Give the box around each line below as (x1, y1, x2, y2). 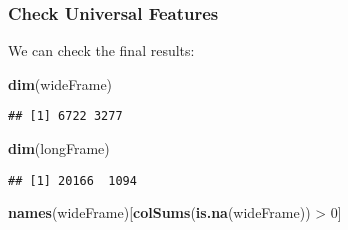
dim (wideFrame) (8, 73, 113, 94)
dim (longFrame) (8, 138, 110, 159)
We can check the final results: (8, 40, 195, 61)
